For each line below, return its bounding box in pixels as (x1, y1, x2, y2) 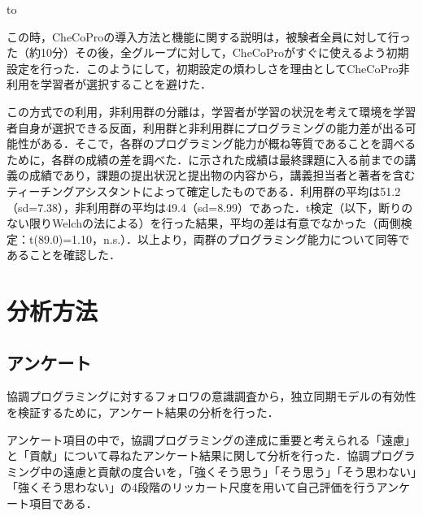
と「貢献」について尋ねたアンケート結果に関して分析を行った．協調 (7, 447, 370, 464)
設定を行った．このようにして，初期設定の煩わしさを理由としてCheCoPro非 (7, 59, 410, 76)
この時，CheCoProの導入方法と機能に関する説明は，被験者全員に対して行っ (7, 28, 411, 45)
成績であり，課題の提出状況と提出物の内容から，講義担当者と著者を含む (28, 167, 416, 184)
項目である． (28, 495, 98, 512)
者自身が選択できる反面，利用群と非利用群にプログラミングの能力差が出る (7, 119, 405, 136)
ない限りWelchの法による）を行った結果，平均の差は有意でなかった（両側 (7, 215, 401, 232)
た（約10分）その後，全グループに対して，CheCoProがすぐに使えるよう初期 (7, 44, 409, 61)
